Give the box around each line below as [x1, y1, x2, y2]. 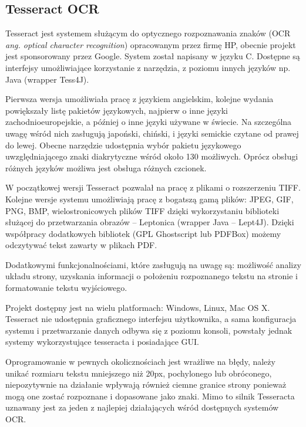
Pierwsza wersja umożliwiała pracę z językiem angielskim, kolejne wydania [5, 93, 274, 105]
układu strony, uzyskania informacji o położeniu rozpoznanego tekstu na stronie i [5, 270, 298, 282]
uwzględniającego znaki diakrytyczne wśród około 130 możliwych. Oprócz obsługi [5, 150, 298, 162]
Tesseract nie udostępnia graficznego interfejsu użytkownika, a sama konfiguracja [5, 313, 297, 325]
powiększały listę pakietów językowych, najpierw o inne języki [5, 104, 228, 116]
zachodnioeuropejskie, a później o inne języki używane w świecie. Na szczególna [5, 116, 292, 128]
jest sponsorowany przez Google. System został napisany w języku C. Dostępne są [5, 50, 300, 62]
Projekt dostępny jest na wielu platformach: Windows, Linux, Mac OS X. [5, 301, 270, 313]
